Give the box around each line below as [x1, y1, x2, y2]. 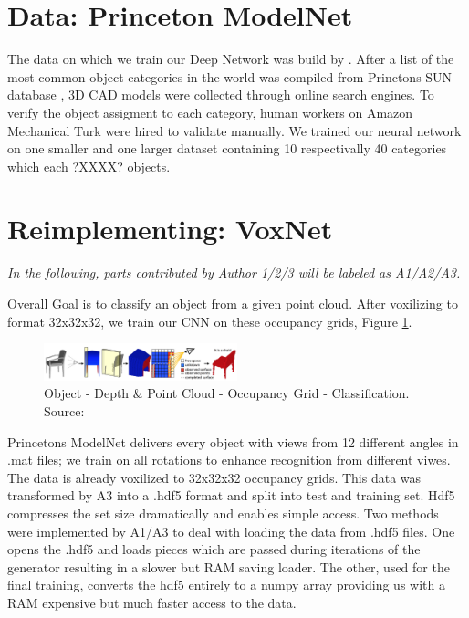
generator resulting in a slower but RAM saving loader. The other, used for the [7, 557, 450, 576]
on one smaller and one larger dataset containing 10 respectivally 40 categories [7, 139, 447, 158]
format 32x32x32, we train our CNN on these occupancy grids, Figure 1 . [7, 311, 412, 330]
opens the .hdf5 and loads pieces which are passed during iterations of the [7, 539, 421, 559]
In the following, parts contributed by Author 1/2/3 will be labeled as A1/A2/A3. [7, 263, 461, 282]
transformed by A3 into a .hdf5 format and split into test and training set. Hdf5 [7, 486, 455, 505]
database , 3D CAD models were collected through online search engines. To [7, 85, 434, 104]
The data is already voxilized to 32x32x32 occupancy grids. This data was [7, 467, 422, 487]
